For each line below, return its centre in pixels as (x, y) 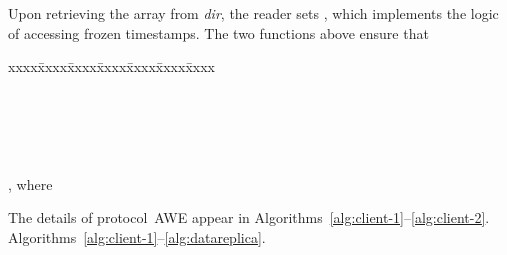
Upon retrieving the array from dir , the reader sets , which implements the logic (253, 13)
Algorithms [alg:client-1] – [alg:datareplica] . (137, 236)
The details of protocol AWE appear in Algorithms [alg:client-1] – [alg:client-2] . (249, 217)
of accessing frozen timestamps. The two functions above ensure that (218, 32)
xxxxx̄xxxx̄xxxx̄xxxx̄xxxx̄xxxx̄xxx (111, 66)
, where (30, 183)
